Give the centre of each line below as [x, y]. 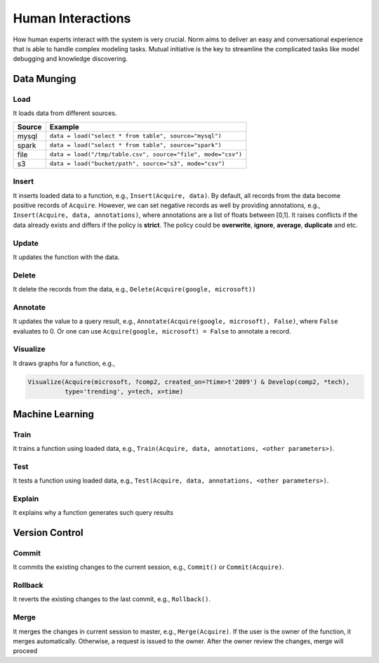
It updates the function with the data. [66, 257]
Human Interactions [72, 18]
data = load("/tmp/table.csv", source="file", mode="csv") [146, 155]
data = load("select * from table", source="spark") [135, 145]
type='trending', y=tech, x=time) [124, 392]
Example [65, 126]
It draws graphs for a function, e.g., [64, 363]
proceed [25, 651]
